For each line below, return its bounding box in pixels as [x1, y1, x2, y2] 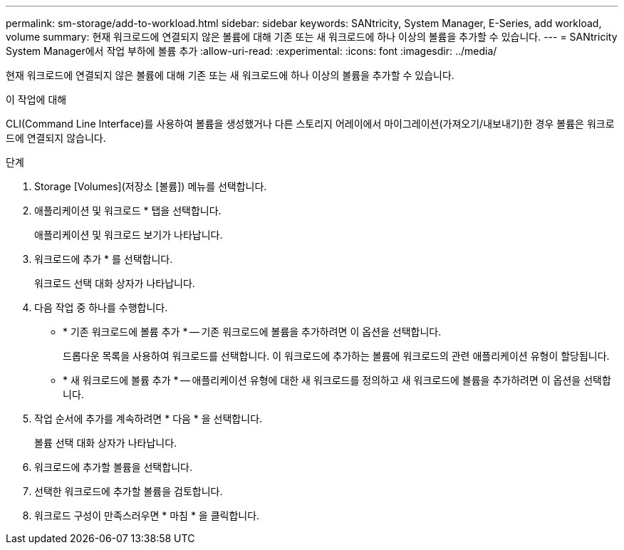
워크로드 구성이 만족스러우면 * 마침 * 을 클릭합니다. [34, 509, 260, 522]
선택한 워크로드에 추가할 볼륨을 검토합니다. [34, 485, 223, 497]
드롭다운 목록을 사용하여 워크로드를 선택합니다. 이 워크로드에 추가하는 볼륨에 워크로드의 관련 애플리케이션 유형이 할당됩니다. [63, 350, 610, 362]
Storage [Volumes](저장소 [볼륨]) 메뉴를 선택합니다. [34, 180, 267, 192]
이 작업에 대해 [6, 93, 67, 105]
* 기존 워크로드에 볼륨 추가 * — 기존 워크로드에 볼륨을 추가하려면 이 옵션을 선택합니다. [63, 326, 442, 338]
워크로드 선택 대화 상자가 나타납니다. [34, 277, 195, 289]
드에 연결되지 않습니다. [6, 132, 106, 144]
